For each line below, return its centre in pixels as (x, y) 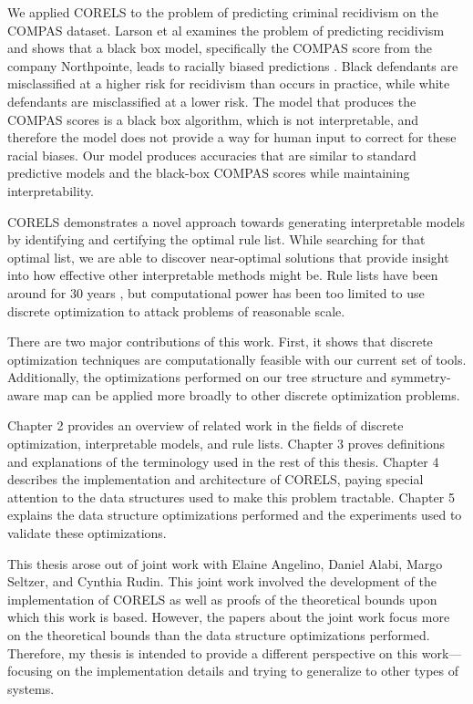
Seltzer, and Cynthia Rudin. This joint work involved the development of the (222, 581)
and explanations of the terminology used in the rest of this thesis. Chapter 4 (223, 461)
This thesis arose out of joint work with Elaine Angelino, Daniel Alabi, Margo (225, 563)
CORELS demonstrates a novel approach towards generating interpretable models (236, 221)
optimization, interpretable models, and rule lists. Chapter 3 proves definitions (226, 444)
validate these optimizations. (87, 533)
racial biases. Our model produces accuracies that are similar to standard (212, 155)
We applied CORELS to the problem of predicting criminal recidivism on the (223, 12)
